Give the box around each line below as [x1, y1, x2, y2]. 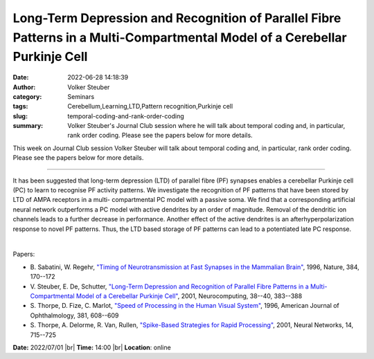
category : [12, 92, 42, 100]
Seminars [67, 92, 95, 100]
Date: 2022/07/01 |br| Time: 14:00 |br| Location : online [12, 343, 171, 351]
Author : [12, 83, 36, 91]
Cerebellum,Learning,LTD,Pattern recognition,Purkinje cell [67, 102, 233, 111]
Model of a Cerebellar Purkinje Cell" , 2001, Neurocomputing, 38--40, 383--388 [76, 291, 303, 300]
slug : [12, 111, 28, 120]
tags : [12, 102, 28, 111]
